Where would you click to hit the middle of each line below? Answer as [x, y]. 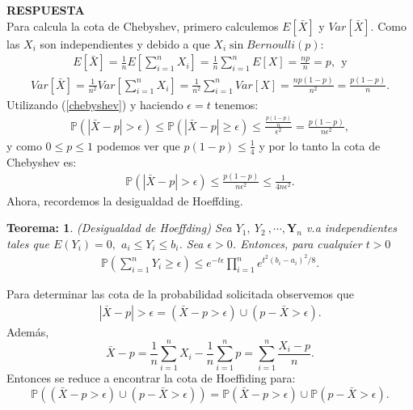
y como [24, 145]
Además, [28, 331]
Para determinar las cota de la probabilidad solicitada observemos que [181, 294]
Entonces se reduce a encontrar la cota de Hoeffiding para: [151, 378]
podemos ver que [138, 145]
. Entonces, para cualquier [297, 243]
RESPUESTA [46, 10]
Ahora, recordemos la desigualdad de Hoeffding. [125, 200]
